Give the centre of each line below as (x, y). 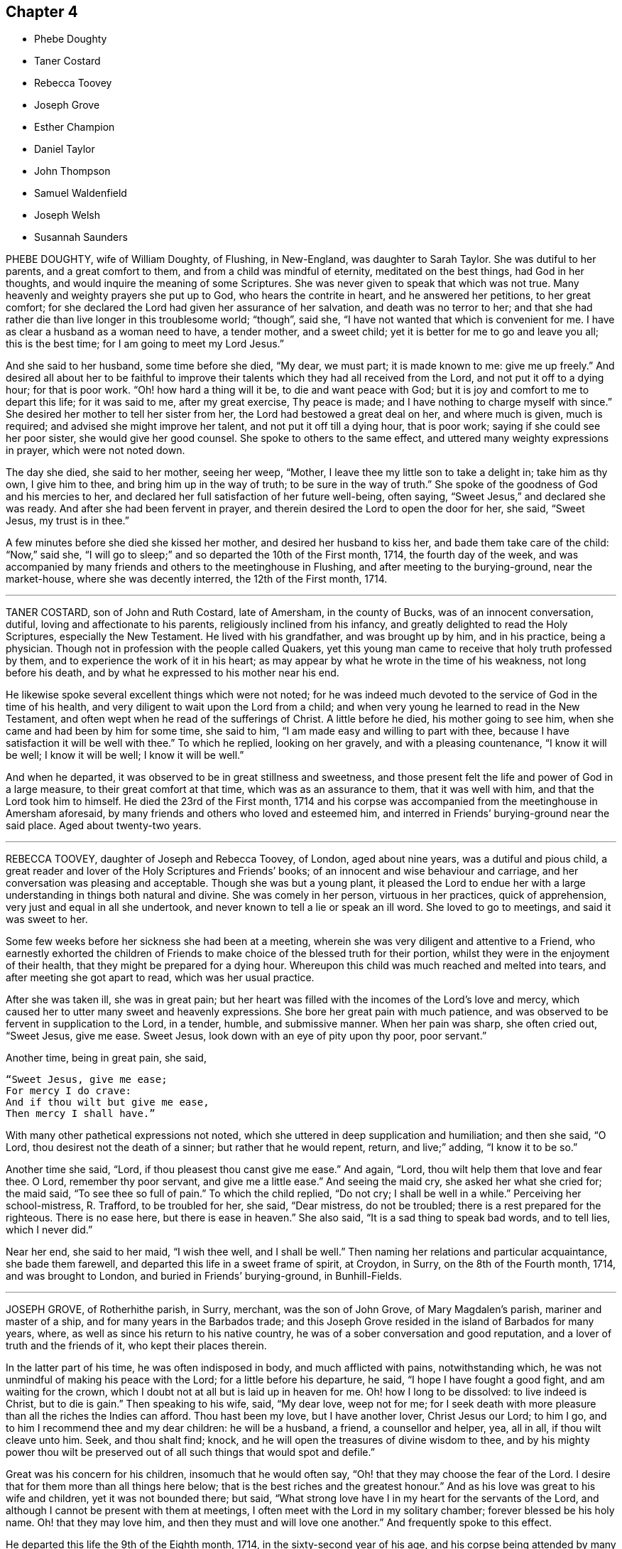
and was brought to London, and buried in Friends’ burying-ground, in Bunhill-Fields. (204, 1276)
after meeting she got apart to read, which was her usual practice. (160, 978)
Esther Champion (75, 127)
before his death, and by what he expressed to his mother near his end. (173, 673)
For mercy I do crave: (69, 1091)
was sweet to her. (47, 919)
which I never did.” (49, 1230)
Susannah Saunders (81, 237)
